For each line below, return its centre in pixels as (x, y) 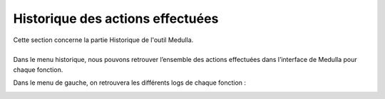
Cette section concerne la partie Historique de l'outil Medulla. (103, 40)
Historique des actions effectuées (116, 19)
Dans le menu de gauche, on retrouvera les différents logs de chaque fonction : (129, 83)
